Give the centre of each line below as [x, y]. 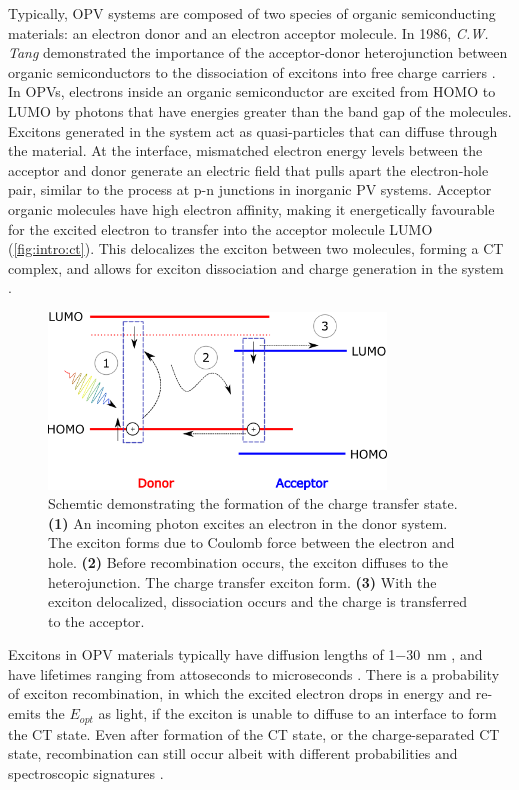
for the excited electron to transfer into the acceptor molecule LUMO [220, 228]
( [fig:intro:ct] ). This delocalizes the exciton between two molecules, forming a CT [256, 248]
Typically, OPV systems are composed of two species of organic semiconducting [252, 13]
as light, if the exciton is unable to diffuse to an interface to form [297, 713]
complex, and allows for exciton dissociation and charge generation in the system [256, 267]
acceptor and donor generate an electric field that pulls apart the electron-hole [248, 169]
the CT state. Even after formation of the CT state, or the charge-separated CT [254, 733]
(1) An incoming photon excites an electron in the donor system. [248, 522]
